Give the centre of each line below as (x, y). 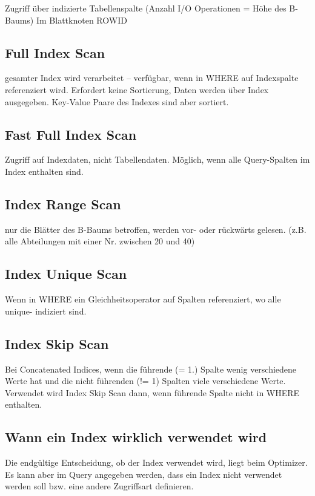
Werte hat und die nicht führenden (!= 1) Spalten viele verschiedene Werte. (145, 381)
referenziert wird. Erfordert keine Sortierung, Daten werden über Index (137, 89)
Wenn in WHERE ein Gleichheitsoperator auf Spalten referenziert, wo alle (143, 299)
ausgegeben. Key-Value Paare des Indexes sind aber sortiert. (117, 101)
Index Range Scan (63, 204)
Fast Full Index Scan (71, 134)
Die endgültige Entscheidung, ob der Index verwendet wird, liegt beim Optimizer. (156, 462)
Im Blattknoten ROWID (81, 20)
